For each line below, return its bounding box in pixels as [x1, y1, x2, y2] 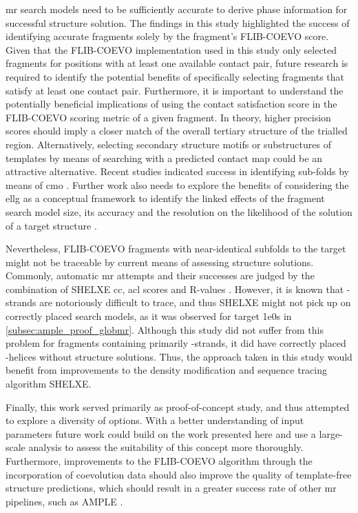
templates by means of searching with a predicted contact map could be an [6, 150, 322, 165]
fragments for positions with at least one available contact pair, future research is [6, 56, 348, 70]
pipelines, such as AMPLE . [6, 494, 123, 508]
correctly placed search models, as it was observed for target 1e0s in [6, 309, 292, 323]
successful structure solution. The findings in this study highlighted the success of [6, 15, 350, 30]
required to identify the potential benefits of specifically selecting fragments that [6, 69, 344, 83]
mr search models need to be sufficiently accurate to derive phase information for [6, 2, 348, 16]
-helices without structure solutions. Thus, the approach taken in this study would [6, 349, 352, 363]
